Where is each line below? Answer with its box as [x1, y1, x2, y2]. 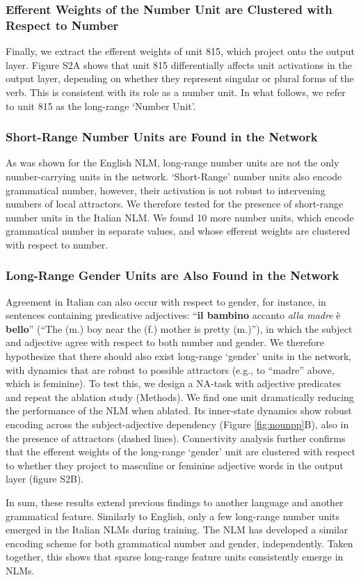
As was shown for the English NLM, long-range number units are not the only [6, 155, 339, 170]
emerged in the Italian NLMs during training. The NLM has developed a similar [6, 522, 348, 537]
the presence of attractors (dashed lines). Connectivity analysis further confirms [6, 430, 346, 445]
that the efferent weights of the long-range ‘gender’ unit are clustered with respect [6, 444, 355, 459]
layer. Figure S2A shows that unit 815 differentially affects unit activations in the [6, 57, 353, 72]
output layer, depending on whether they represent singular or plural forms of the [6, 71, 354, 86]
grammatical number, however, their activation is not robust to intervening [6, 182, 326, 197]
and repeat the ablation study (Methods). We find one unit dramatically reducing [6, 389, 354, 404]
